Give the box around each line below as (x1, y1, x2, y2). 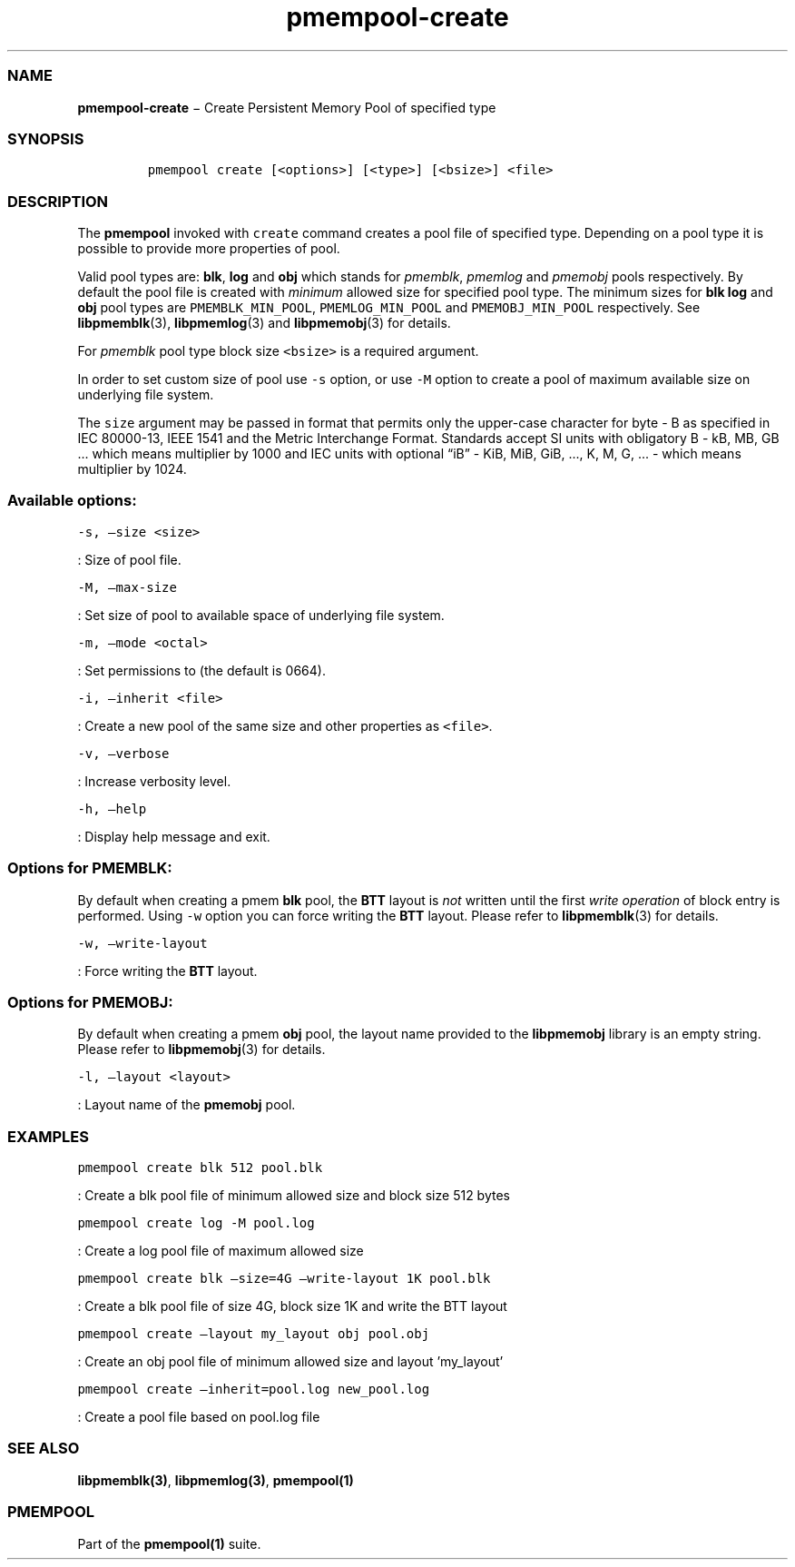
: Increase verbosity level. (77, 773, 231, 789)
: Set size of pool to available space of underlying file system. (77, 606, 445, 623)
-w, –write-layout (77, 935, 208, 951)
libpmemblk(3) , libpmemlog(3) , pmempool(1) (77, 1472, 354, 1488)
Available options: (7, 491, 137, 510)
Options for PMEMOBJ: (7, 992, 173, 1011)
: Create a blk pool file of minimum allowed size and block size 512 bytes (77, 1188, 510, 1203)
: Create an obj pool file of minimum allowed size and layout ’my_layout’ (77, 1354, 504, 1369)
